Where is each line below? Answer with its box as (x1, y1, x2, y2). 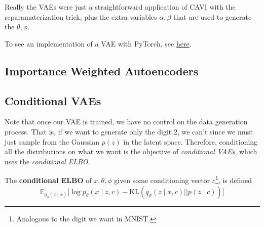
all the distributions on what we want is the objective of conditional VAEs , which (5, 146, 257, 157)
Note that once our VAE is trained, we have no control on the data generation (5, 116, 248, 127)
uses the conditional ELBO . (5, 156, 90, 166)
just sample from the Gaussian (5, 136, 100, 147)
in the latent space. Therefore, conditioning (123, 136, 258, 147)
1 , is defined (215, 173, 252, 185)
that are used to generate (173, 11, 252, 22)
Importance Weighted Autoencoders (5, 63, 199, 78)
